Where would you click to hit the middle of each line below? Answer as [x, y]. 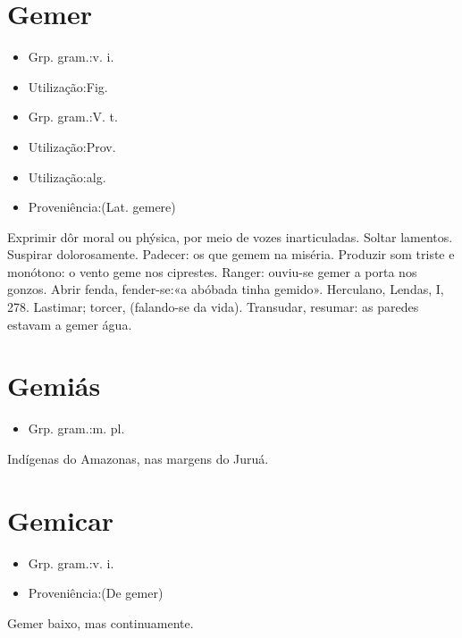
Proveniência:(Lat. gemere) [102, 207]
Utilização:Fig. [68, 86]
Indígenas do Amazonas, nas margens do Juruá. [138, 458]
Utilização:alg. [67, 176]
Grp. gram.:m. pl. [76, 428]
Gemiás [54, 386]
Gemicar [61, 520]
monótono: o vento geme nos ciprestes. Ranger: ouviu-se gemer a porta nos [212, 271]
